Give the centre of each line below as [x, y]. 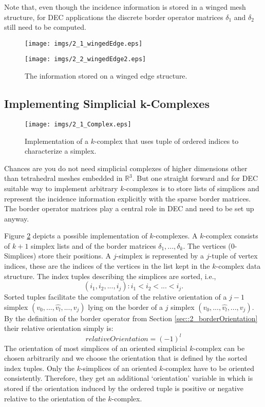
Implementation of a [57, 141]
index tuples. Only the [39, 368]
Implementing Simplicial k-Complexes [107, 104]
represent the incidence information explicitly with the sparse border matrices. [128, 198]
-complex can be [219, 348]
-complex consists [231, 236]
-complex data [238, 266]
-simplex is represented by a [160, 256]
